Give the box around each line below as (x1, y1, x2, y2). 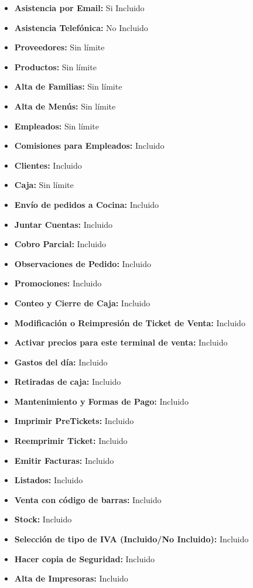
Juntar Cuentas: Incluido (14, 218, 113, 230)
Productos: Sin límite (14, 60, 97, 73)
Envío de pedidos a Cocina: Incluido (14, 198, 159, 210)
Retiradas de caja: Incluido (14, 375, 121, 388)
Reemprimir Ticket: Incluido (14, 435, 128, 447)
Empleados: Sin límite (14, 119, 100, 132)
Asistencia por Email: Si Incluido (14, 2, 145, 13)
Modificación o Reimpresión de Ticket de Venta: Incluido (14, 316, 245, 329)
